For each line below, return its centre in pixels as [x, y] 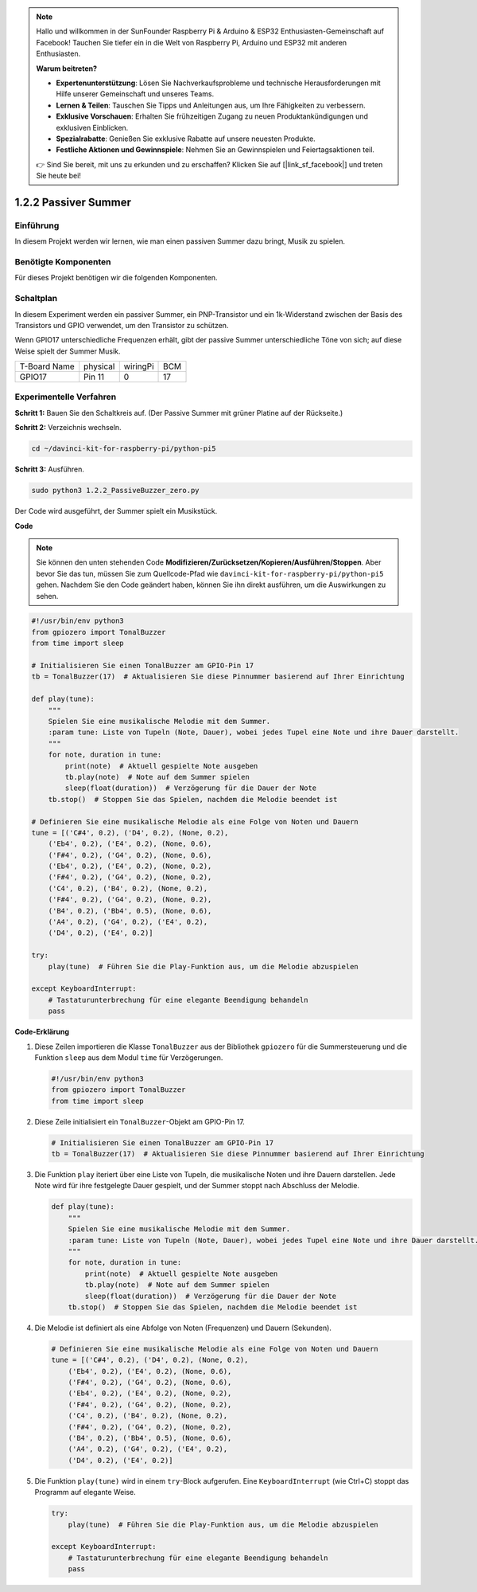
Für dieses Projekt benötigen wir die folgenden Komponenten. [116, 278]
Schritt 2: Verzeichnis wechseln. [68, 428]
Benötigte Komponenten [63, 262]
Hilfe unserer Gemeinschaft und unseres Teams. [135, 94]
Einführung [37, 225]
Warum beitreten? [67, 68]
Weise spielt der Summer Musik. [68, 351]
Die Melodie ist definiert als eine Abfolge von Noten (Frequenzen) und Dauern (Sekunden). [183, 1328]
